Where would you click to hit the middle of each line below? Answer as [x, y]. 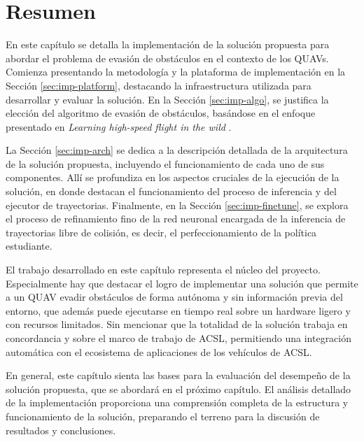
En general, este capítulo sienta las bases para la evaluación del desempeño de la [178, 375]
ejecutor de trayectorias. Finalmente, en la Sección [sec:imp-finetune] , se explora [177, 205]
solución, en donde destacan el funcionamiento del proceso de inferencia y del [171, 191]
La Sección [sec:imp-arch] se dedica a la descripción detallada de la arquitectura [177, 150]
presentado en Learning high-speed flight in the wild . [119, 126]
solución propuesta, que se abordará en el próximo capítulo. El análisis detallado [178, 388]
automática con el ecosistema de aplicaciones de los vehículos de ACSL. [159, 351]
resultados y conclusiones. [61, 430]
